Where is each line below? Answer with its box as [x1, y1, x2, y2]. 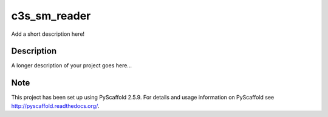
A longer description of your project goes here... [11, 62, 132, 69]
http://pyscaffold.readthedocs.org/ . [11, 102, 100, 109]
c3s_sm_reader [11, 9, 91, 22]
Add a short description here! [11, 30, 85, 38]
